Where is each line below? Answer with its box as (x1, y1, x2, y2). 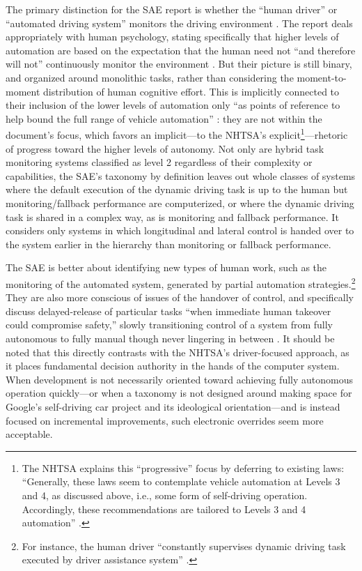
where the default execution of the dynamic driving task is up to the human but (6, 182, 348, 197)
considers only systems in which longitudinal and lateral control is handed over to (6, 223, 354, 238)
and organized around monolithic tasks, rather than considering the (6, 70, 294, 84)
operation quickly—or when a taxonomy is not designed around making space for (6, 386, 352, 400)
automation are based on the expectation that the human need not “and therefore (6, 43, 356, 57)
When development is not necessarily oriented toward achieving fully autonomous (6, 372, 353, 386)
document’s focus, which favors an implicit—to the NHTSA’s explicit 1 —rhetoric (6, 125, 348, 142)
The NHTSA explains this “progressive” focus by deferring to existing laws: (22, 460, 345, 475)
